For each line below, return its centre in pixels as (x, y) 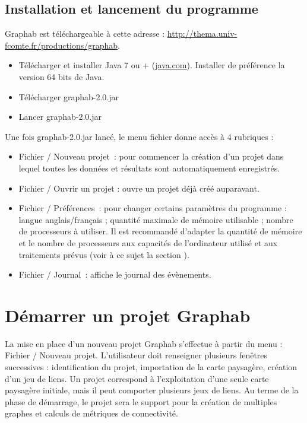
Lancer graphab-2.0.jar (60, 117)
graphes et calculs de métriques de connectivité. (91, 413)
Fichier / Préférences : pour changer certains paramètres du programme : (153, 208)
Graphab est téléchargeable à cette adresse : (85, 34)
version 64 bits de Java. (61, 76)
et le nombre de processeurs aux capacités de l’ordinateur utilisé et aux (148, 242)
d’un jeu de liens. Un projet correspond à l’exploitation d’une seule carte (137, 378)
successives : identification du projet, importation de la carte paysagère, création (151, 367)
